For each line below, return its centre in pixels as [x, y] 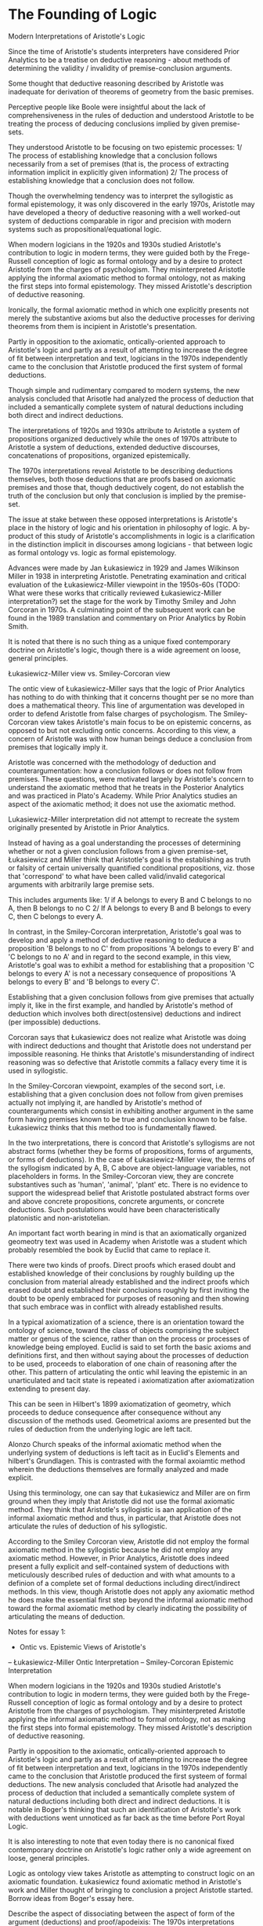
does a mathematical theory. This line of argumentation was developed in [126, 705]
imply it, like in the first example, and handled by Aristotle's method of [121, 1005]
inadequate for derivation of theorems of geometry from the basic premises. [131, 91]
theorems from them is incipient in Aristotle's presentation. [103, 326]
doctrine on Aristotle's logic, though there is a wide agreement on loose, [124, 650]
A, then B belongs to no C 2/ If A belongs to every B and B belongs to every [130, 908]
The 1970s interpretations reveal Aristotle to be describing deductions [121, 471]
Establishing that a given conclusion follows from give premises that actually [131, 997]
